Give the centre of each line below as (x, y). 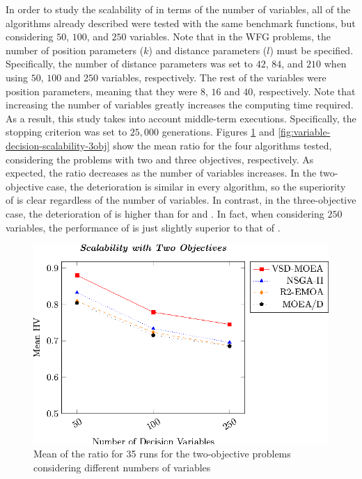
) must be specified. (312, 50)
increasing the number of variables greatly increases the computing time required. (180, 105)
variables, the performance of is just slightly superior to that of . (143, 227)
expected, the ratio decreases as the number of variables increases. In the (161, 173)
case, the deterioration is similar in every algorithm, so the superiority (196, 186)
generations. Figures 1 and (218, 132)
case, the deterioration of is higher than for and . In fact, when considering (165, 213)
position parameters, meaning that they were (102, 91)
